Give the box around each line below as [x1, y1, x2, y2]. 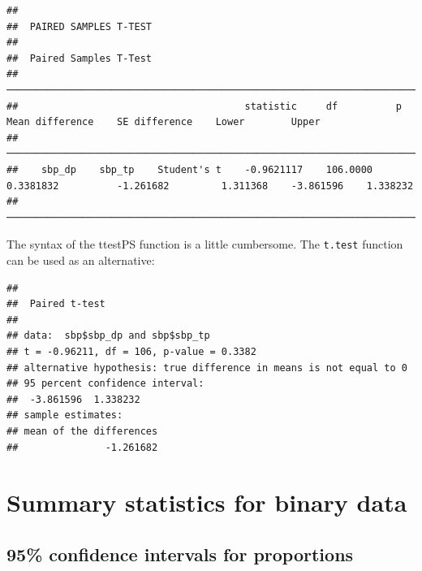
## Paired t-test [6, 298, 105, 310]
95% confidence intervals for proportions [6, 541, 354, 566]
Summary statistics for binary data [6, 486, 407, 519]
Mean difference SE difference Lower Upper [6, 116, 321, 128]
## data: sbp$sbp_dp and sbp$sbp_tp [6, 330, 210, 342]
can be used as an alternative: [6, 251, 155, 268]
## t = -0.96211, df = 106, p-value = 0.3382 [6, 345, 256, 357]
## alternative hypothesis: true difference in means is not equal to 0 [6, 361, 407, 374]
